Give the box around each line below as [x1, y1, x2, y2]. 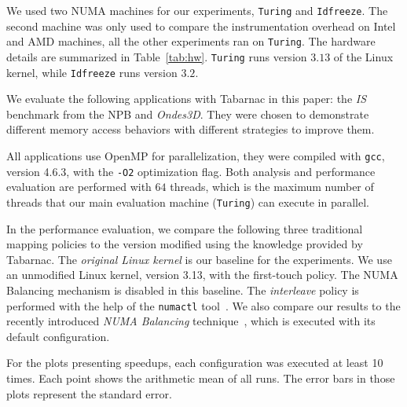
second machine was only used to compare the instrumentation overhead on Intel [6, 17, 396, 34]
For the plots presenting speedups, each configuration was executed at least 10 [6, 354, 383, 371]
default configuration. [6, 328, 110, 344]
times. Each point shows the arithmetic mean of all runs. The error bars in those [6, 369, 395, 386]
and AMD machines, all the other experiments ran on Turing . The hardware [6, 33, 376, 49]
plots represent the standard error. [6, 385, 172, 401]
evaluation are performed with [6, 178, 152, 195]
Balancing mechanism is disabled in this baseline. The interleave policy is [6, 281, 359, 298]
